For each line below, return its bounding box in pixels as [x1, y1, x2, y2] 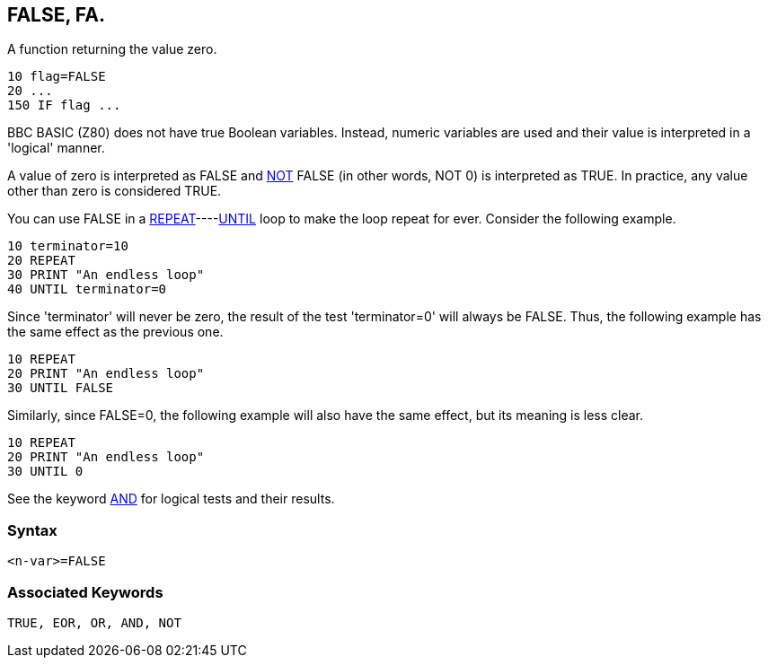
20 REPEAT [7, 253, 75, 268]
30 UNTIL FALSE [7, 381, 114, 396]
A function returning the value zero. [7, 41, 217, 57]
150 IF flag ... [7, 98, 121, 113]
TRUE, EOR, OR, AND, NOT [7, 615, 181, 630]
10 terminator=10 [7, 239, 128, 254]
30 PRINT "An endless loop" [7, 267, 205, 283]
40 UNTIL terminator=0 [7, 282, 167, 297]
